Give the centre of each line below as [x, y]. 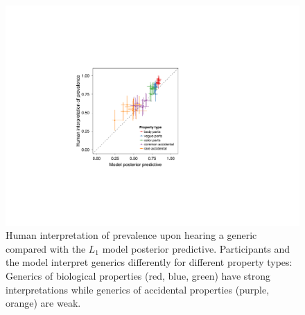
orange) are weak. [43, 303]
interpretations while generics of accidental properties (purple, [138, 289]
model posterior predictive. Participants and [196, 248]
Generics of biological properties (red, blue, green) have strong [138, 275]
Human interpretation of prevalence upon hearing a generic [131, 235]
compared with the [46, 248]
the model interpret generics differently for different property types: [149, 262]
